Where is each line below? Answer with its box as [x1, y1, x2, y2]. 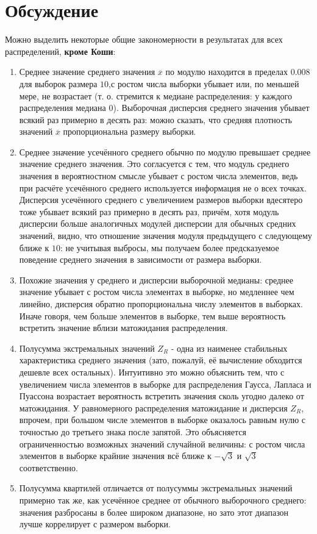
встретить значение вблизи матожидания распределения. [19, 321, 228, 334]
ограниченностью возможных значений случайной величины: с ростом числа [19, 437, 305, 450]
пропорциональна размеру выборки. [63, 125, 196, 138]
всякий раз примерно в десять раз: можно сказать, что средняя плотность [19, 113, 292, 126]
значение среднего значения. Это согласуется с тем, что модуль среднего [19, 157, 290, 170]
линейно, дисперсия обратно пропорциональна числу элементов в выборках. [19, 297, 303, 310]
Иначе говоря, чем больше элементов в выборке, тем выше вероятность [19, 309, 286, 322]
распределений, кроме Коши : [5, 44, 116, 57]
